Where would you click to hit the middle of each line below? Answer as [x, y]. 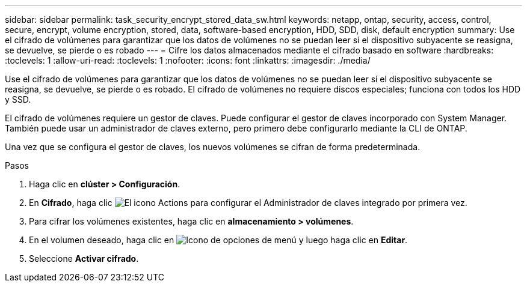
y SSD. [18, 99]
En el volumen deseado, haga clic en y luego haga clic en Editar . [218, 240]
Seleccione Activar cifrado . [84, 258]
